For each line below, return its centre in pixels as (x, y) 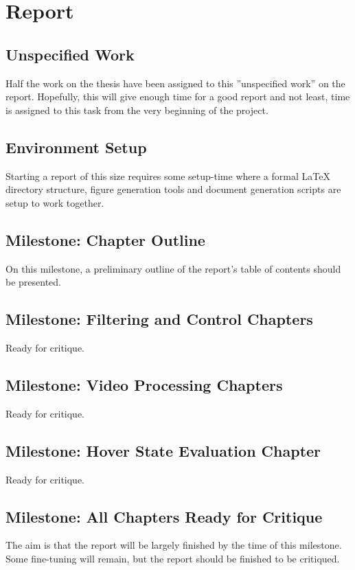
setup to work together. (55, 202)
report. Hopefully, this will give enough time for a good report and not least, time (178, 96)
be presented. (34, 282)
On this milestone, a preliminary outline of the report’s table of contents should (173, 268)
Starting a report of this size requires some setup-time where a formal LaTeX (168, 175)
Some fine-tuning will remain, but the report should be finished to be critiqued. (173, 558)
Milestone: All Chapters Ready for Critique (164, 516)
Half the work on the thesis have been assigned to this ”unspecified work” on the (175, 83)
